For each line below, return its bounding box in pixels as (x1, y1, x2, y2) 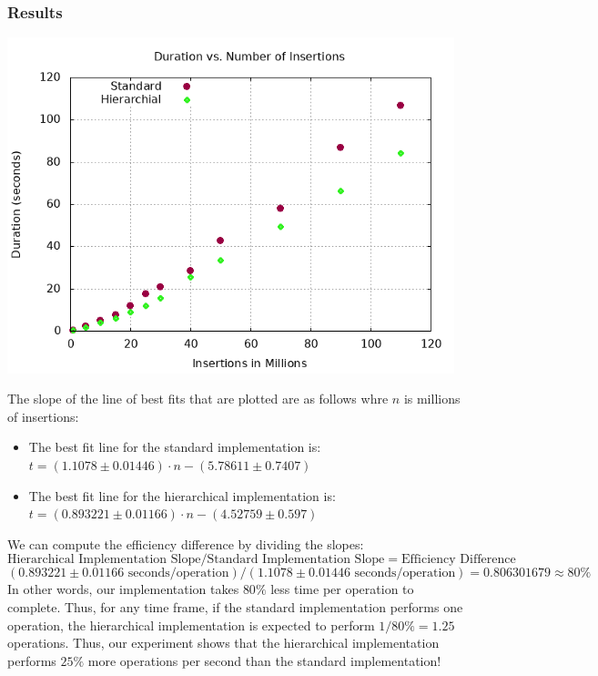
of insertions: (7, 406, 79, 425)
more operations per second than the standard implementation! (87, 650, 441, 670)
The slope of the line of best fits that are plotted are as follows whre (7, 389, 389, 408)
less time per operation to (270, 579, 414, 599)
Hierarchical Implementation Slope (7, 553, 201, 567)
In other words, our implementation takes (7, 579, 239, 599)
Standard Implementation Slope (207, 553, 385, 567)
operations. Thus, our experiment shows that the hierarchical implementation (7, 633, 440, 652)
